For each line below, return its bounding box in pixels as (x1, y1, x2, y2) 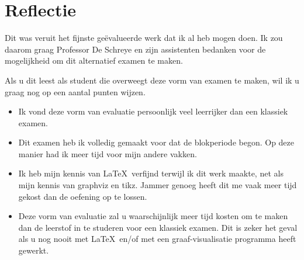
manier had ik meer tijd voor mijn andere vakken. (18, 147, 197, 160)
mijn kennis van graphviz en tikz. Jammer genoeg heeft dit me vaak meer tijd (18, 179, 297, 191)
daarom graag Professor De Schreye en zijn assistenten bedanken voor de (5, 43, 266, 55)
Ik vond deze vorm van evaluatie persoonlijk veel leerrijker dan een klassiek (18, 105, 288, 117)
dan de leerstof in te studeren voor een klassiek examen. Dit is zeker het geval (18, 221, 298, 233)
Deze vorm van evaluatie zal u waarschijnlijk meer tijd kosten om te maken (18, 210, 288, 222)
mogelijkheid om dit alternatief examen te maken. (5, 54, 183, 67)
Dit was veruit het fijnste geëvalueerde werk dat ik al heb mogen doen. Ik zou (5, 32, 283, 44)
